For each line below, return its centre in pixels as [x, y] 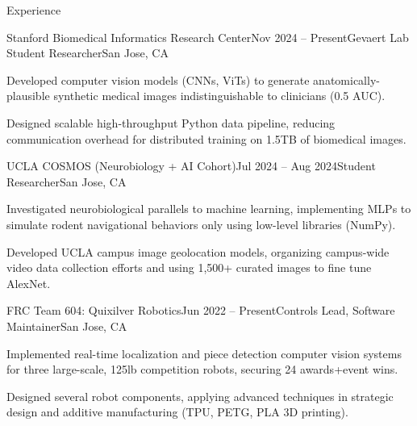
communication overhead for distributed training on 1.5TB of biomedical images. [206, 138]
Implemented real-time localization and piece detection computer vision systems [204, 353]
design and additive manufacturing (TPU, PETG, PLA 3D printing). [177, 412]
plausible [28, 96]
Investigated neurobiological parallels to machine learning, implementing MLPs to [209, 209]
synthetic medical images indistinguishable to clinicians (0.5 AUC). [219, 96]
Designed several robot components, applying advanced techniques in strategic [200, 396]
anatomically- [346, 79]
